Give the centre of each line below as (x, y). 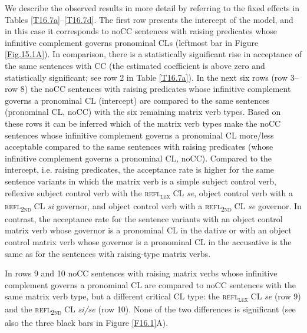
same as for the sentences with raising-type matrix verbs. (108, 253)
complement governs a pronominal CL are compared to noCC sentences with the (151, 284)
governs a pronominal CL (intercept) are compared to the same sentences (137, 100)
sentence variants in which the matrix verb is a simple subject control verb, (141, 181)
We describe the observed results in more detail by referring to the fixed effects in (152, 8)
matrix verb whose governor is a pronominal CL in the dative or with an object (148, 230)
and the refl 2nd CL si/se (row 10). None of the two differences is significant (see (150, 310)
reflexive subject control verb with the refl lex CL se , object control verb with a (149, 193)
